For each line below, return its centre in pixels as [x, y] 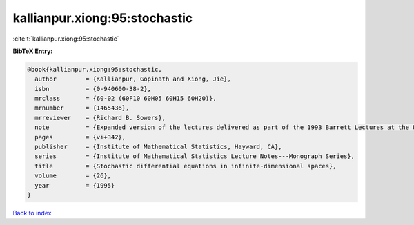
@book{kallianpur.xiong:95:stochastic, [95, 69]
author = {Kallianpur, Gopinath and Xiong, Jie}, [133, 79]
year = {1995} [75, 185]
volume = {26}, [73, 176]
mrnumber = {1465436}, [82, 108]
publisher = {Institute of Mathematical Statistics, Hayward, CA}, [158, 147]
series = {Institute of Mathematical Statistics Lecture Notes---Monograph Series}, [195, 156]
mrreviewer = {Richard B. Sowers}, [100, 118]
